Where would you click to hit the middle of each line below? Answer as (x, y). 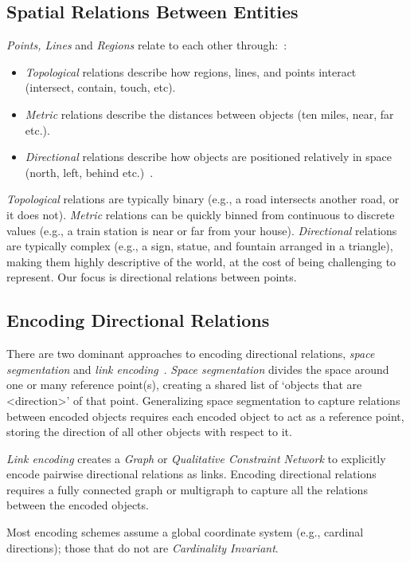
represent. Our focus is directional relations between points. (152, 277)
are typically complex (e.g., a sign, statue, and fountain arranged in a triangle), (200, 246)
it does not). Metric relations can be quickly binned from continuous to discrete (201, 214)
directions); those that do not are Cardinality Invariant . (143, 547)
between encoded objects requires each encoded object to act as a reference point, (205, 416)
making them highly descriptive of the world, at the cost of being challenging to (201, 261)
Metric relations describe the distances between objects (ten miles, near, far (209, 114)
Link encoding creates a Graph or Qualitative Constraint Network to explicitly (196, 458)
